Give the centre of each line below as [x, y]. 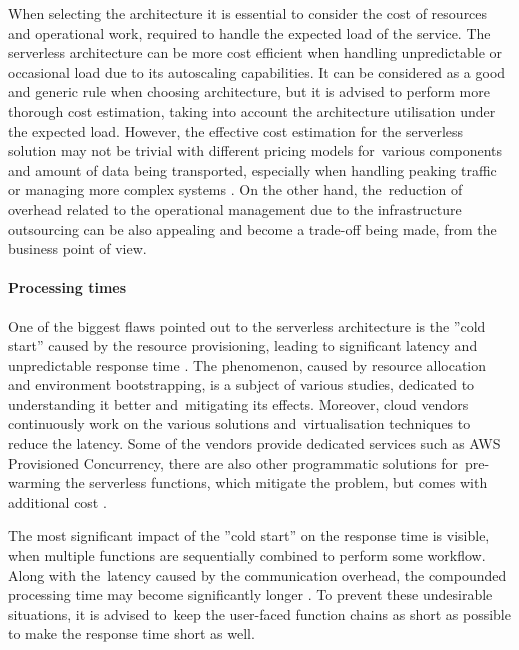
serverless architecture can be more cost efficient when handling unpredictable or [255, 52]
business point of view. [77, 248]
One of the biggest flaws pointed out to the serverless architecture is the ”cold [247, 325]
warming [34, 482]
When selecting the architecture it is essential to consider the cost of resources [248, 13]
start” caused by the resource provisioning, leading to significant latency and [243, 345]
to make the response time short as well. [131, 633]
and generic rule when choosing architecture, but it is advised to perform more [249, 91]
